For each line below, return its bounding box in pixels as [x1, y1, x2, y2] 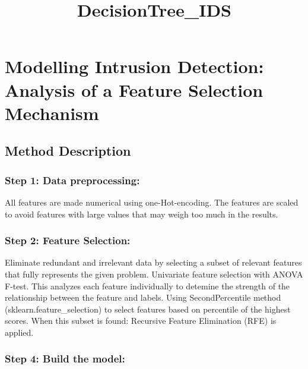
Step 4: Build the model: [5, 351, 125, 366]
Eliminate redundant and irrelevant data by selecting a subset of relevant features [5, 256, 302, 269]
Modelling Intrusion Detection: [5, 54, 264, 78]
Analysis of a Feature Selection [5, 77, 263, 102]
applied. [5, 326, 34, 338]
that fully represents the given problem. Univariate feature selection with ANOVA [5, 267, 303, 280]
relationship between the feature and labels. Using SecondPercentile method [5, 291, 281, 304]
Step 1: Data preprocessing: [5, 172, 140, 187]
